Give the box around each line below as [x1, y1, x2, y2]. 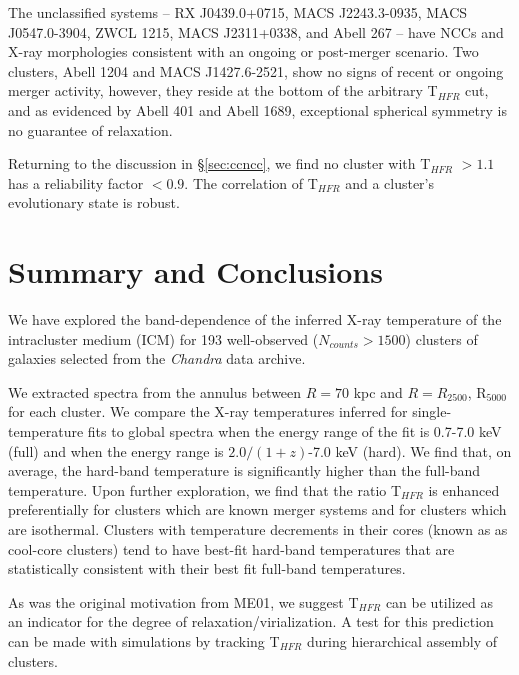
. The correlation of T [184, 172, 318, 193]
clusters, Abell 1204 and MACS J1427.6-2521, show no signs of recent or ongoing [8, 60, 504, 81]
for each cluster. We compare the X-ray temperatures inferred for [8, 401, 408, 422]
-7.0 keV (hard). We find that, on [308, 440, 512, 461]
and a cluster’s [345, 172, 435, 193]
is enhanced [428, 479, 500, 500]
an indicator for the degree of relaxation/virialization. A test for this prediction [8, 611, 494, 632]
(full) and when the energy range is [8, 440, 224, 461]
